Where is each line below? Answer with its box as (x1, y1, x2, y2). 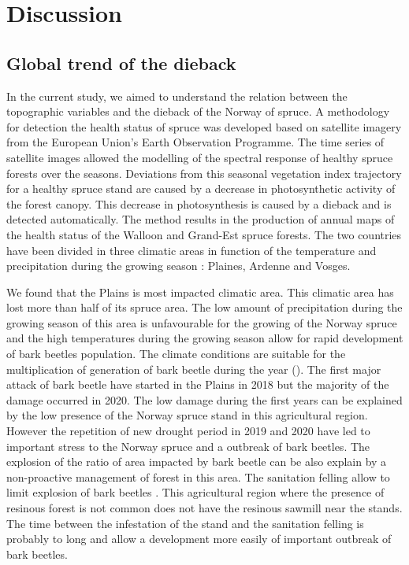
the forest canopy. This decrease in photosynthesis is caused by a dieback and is (6, 195, 392, 212)
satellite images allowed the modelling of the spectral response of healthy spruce (6, 149, 393, 165)
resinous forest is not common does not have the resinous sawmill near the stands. (6, 500, 403, 516)
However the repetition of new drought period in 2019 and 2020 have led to (6, 423, 370, 439)
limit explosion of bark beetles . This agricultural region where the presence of (6, 484, 385, 500)
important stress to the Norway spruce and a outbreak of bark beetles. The (6, 438, 370, 454)
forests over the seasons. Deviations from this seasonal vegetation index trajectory (6, 164, 402, 181)
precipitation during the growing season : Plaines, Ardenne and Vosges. (6, 257, 351, 274)
